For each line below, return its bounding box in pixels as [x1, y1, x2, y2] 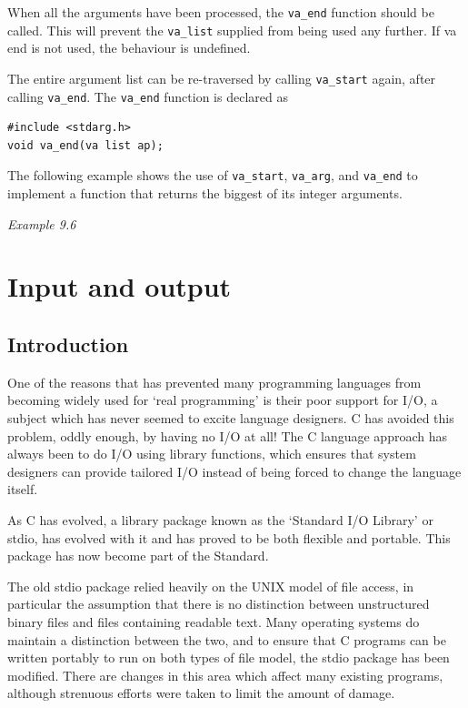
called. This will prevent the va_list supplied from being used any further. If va [7, 20, 457, 39]
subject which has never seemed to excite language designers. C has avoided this [7, 409, 454, 428]
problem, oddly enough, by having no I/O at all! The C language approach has [7, 426, 447, 445]
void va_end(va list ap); [7, 138, 164, 152]
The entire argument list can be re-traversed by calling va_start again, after [7, 68, 436, 87]
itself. [7, 480, 38, 499]
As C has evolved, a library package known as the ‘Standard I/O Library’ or [7, 510, 433, 529]
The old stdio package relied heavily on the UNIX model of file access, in [7, 576, 414, 595]
